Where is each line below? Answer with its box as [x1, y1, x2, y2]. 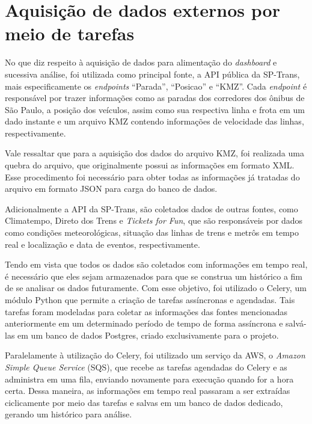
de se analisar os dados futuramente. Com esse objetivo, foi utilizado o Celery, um [5, 281, 307, 294]
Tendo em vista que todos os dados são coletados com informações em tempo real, [5, 258, 308, 271]
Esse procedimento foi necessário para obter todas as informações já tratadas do [5, 170, 300, 183]
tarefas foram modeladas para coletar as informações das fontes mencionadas [5, 305, 288, 318]
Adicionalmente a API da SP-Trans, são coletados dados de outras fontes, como [5, 202, 298, 215]
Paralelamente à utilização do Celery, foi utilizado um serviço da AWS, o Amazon [5, 349, 305, 361]
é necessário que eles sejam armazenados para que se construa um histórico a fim [5, 269, 302, 282]
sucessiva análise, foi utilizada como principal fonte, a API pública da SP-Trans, [5, 67, 300, 80]
